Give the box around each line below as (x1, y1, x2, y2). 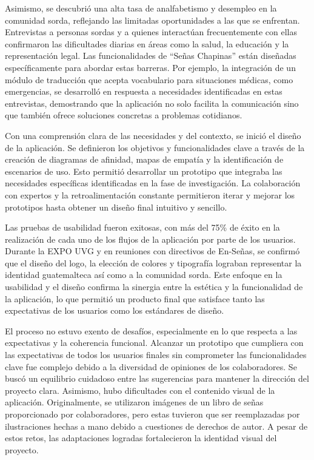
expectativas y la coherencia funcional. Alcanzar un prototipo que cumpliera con (5, 336, 304, 349)
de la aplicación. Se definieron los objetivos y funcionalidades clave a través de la (5, 141, 305, 154)
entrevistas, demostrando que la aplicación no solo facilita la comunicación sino (5, 96, 299, 109)
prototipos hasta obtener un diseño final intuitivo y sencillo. (5, 200, 227, 213)
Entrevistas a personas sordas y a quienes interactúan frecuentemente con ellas (5, 25, 298, 38)
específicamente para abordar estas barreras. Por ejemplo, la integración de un (5, 61, 296, 73)
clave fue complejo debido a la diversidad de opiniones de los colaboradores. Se (5, 360, 297, 373)
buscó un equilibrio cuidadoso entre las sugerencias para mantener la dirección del (5, 372, 309, 385)
